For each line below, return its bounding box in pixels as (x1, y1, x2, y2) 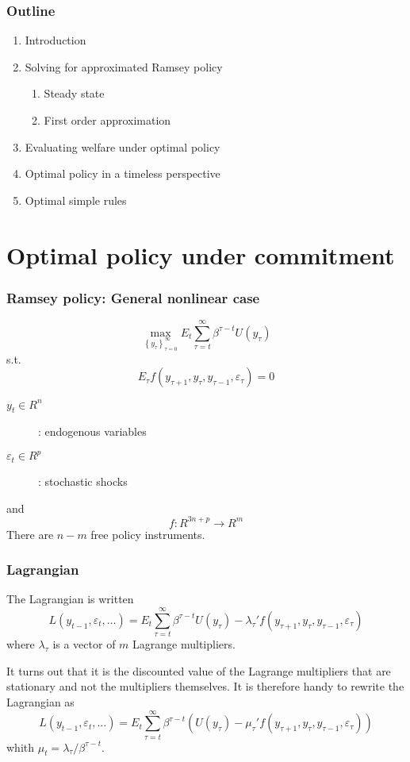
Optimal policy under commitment (6, 238, 395, 271)
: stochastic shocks (38, 472, 128, 489)
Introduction (25, 32, 86, 48)
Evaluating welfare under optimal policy (25, 138, 220, 155)
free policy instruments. (90, 525, 205, 542)
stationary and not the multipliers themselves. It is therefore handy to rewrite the (6, 678, 404, 695)
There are (6, 525, 54, 542)
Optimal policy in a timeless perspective (25, 165, 220, 182)
